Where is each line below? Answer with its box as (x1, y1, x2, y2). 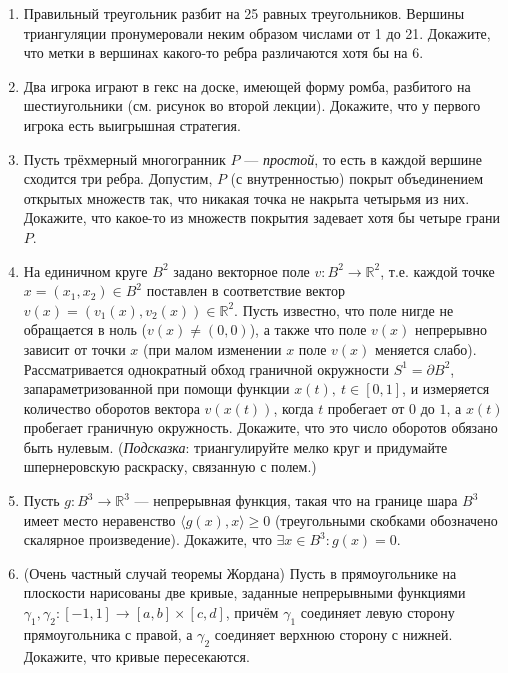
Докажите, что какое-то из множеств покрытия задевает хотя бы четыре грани (23, 207, 500, 228)
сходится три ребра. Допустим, (23, 168, 213, 189)
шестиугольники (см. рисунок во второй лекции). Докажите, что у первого (23, 95, 481, 116)
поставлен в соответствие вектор (146, 280, 346, 301)
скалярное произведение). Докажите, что (23, 529, 272, 550)
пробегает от (327, 397, 405, 418)
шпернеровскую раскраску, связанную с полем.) (23, 456, 317, 477)
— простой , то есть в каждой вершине (244, 148, 483, 169)
